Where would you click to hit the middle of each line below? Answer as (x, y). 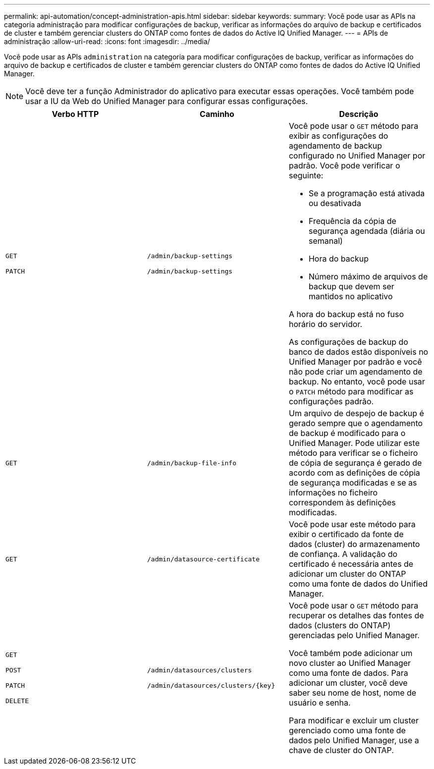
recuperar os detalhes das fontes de (356, 615)
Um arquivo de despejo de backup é (356, 413)
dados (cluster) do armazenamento (354, 544)
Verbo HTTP (75, 114)
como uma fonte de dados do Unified (358, 584)
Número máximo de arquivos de (368, 276)
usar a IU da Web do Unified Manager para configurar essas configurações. (167, 101)
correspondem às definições (342, 502)
